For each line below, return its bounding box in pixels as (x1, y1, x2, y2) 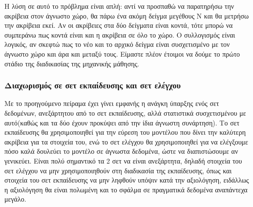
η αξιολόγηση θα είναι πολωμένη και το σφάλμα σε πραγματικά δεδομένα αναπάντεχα (4, 184, 248, 194)
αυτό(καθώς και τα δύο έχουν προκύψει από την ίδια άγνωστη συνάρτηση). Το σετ (4, 117, 240, 127)
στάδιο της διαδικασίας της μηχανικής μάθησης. (4, 58, 139, 68)
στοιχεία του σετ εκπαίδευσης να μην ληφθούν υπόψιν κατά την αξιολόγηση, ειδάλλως (4, 175, 249, 185)
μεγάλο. (4, 194, 26, 204)
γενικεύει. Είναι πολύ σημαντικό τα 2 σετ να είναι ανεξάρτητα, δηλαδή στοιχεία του (4, 155, 242, 166)
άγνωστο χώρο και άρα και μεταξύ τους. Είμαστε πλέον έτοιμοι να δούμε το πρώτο (4, 48, 240, 59)
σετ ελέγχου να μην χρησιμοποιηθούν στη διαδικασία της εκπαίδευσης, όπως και (4, 165, 232, 175)
